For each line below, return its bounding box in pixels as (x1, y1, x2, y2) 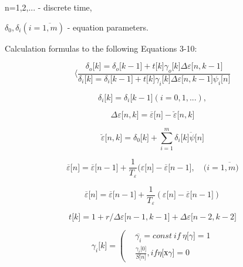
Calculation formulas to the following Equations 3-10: (5, 42, 197, 54)
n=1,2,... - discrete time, (5, 1, 92, 13)
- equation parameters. (67, 21, 148, 33)
